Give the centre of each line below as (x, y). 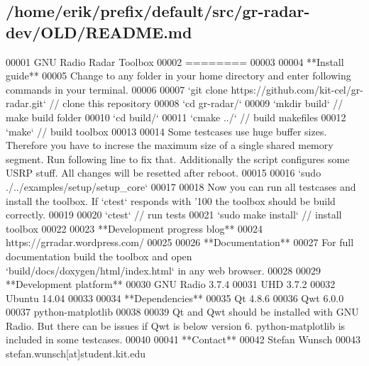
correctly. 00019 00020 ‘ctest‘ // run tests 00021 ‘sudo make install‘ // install (174, 215)
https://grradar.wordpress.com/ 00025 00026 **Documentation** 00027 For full (180, 242)
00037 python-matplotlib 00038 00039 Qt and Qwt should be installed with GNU (182, 312)
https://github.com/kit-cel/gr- (297, 89)
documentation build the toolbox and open (99, 256)
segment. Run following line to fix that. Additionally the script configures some (178, 159)
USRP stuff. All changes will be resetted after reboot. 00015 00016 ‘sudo (164, 173)
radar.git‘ (26, 103)
